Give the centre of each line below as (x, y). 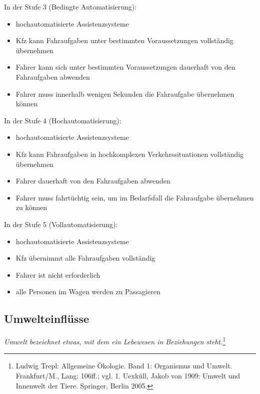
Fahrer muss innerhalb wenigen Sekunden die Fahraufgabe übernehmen (125, 93)
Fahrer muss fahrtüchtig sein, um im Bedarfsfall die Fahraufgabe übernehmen (135, 197)
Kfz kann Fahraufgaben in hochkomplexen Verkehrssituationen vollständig (130, 154)
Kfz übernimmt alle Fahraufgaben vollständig (85, 258)
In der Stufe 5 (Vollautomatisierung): (61, 224)
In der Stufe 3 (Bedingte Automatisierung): (70, 7)
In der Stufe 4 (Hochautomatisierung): (63, 120)
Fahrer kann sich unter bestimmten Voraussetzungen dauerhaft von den (125, 67)
